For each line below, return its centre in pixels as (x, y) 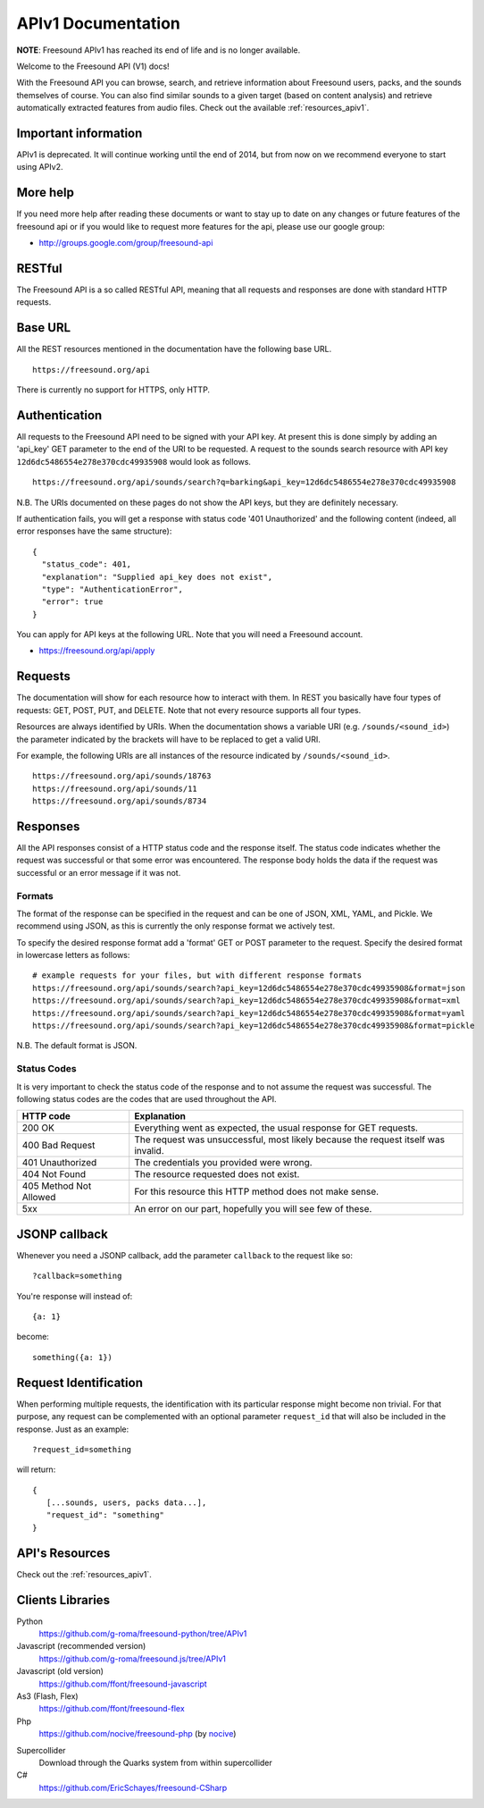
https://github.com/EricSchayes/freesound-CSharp (133, 1787)
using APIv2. (40, 167)
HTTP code (46, 1116)
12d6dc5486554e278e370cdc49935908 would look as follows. (134, 461)
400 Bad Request (58, 1146)
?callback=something (77, 1276)
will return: (36, 1469)
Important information (79, 133)
